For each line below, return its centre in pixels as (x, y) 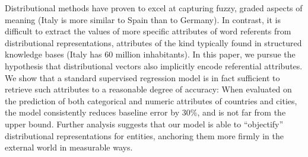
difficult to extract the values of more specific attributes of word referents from (148, 31)
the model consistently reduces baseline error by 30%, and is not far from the (145, 112)
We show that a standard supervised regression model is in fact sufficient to (142, 77)
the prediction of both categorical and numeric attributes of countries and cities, (151, 100)
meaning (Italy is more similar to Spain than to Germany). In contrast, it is (143, 19)
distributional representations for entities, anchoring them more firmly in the (145, 135)
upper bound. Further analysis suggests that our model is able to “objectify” (144, 124)
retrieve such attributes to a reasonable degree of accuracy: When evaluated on (148, 89)
